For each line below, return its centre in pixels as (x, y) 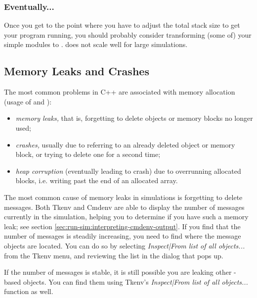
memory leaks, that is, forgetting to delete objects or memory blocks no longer (134, 118)
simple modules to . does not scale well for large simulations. (96, 44)
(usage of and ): (28, 101)
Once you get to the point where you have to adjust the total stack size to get (122, 25)
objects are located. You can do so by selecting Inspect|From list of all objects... (125, 245)
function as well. (29, 291)
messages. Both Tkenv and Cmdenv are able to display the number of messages (124, 207)
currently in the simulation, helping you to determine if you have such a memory (126, 217)
